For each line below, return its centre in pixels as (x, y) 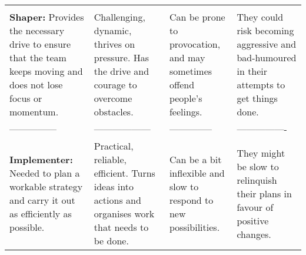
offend (182, 85)
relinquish (257, 180)
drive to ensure (40, 44)
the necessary (37, 30)
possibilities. (194, 227)
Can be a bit (195, 159)
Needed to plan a (45, 173)
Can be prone (197, 17)
